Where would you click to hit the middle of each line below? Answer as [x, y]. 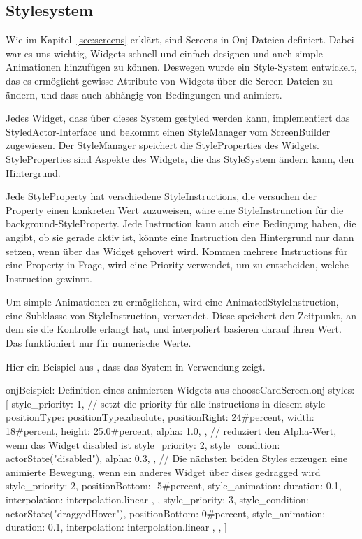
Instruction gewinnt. [49, 278]
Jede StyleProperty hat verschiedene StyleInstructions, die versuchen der [161, 196]
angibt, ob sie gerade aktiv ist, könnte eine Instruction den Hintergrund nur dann [180, 237]
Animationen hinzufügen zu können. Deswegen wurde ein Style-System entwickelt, [181, 67]
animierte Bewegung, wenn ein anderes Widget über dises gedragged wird [163, 472]
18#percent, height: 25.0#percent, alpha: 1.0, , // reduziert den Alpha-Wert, [171, 431]
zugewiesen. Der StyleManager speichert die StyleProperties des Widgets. [162, 145]
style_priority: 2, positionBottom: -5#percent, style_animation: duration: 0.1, [174, 486]
